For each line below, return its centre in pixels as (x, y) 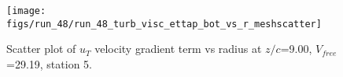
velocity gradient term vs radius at (178, 49)
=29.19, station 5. (49, 63)
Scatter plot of (41, 49)
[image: (26, 11)
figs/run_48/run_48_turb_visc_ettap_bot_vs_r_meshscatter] (164, 24)
